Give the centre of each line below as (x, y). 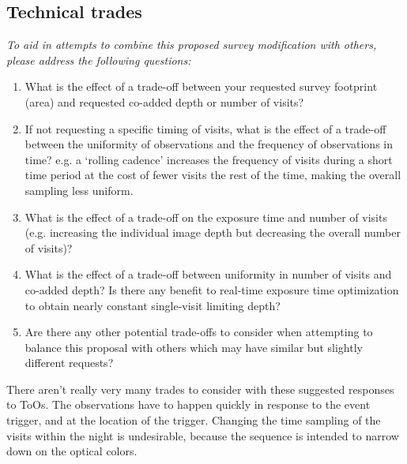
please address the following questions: (99, 60)
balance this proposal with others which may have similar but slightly (194, 347)
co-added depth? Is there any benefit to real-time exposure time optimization (212, 289)
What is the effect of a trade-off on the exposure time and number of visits (206, 217)
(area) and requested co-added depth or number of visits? (164, 101)
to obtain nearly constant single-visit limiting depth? (153, 305)
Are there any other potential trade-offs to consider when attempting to (199, 332)
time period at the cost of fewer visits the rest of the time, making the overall (213, 175)
